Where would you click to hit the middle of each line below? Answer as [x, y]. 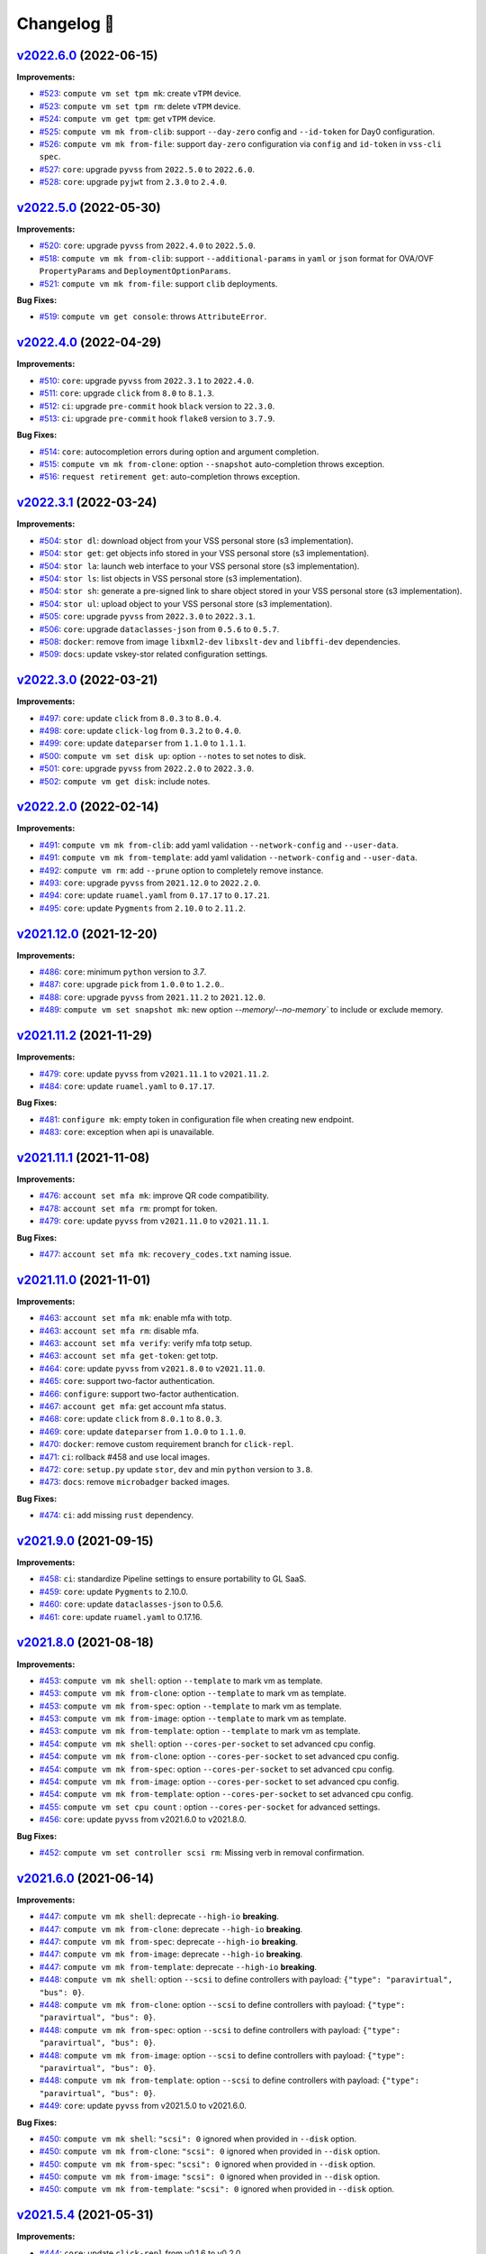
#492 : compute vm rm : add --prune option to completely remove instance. [181, 870]
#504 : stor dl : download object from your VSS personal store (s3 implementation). [197, 540]
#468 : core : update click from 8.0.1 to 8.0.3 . [130, 1419]
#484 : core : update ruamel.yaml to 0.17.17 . [127, 1086]
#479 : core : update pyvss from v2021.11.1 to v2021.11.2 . [154, 1074]
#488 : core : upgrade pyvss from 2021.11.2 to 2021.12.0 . [152, 997]
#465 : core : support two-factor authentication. [127, 1381]
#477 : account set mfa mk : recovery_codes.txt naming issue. [166, 1254]
